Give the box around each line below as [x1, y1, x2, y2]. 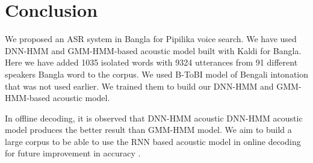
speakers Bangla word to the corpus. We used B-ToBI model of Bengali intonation [5, 67, 309, 80]
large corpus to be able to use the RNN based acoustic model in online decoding [5, 135, 301, 147]
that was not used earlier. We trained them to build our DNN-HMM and [5, 79, 274, 92]
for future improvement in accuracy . [5, 147, 141, 159]
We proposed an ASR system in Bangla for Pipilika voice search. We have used [5, 32, 297, 45]
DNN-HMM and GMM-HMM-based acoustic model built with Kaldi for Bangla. [5, 44, 302, 57]
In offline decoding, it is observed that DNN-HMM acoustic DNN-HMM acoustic [5, 111, 303, 124]
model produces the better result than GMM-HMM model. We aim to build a [5, 123, 292, 136]
